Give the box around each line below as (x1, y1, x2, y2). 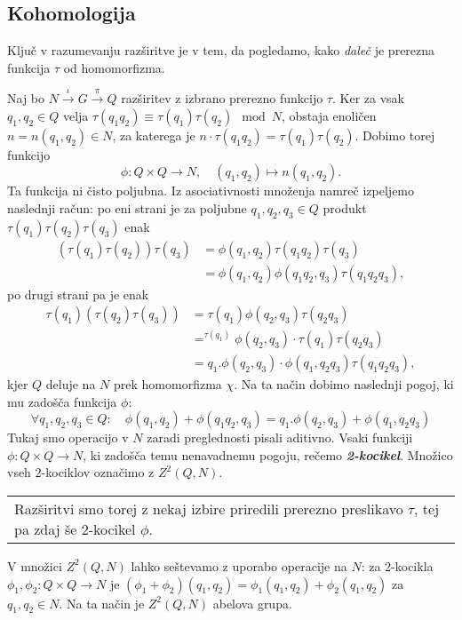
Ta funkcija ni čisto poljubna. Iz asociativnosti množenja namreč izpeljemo (7, 181, 415, 200)
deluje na (45, 375, 96, 393)
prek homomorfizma (113, 375, 222, 393)
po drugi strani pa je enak (7, 284, 149, 303)
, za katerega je (112, 125, 195, 144)
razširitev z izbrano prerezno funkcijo (121, 89, 323, 107)
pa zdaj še (14, 518, 77, 539)
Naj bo (7, 89, 45, 107)
